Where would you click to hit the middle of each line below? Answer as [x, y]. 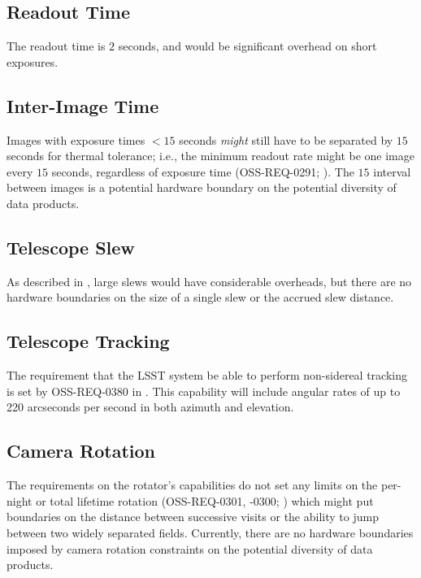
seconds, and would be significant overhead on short [247, 46]
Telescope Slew [71, 247]
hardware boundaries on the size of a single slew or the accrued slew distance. [200, 297]
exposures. [33, 61]
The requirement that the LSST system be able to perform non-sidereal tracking [207, 375]
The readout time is [56, 46]
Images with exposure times [76, 139]
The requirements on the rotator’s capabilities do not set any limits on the [192, 485]
